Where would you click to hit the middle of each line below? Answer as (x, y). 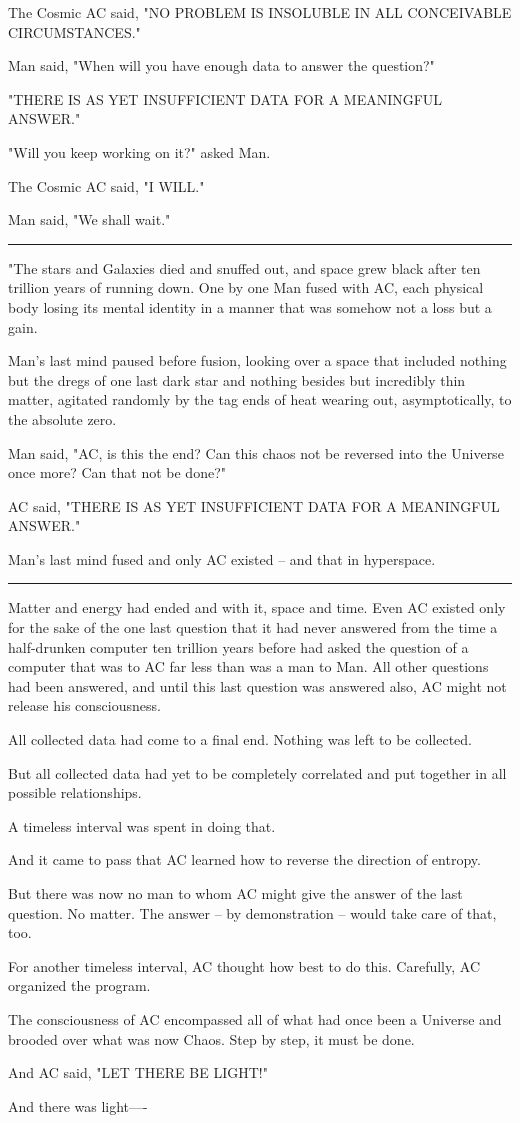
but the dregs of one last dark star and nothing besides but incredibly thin (237, 379)
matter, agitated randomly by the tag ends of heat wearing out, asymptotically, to (260, 399)
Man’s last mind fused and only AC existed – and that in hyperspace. (222, 558)
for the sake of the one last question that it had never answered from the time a (253, 627)
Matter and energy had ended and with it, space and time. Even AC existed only (257, 607)
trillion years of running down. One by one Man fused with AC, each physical (246, 287)
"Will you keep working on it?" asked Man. (139, 151)
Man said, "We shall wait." (89, 219)
